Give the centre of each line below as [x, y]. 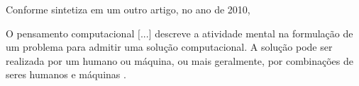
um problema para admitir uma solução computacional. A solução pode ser [169, 47]
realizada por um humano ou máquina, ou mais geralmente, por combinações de [179, 60]
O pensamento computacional [70, 33]
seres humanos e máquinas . [66, 74]
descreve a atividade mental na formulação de [254, 33]
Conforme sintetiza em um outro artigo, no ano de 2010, [128, 9]
